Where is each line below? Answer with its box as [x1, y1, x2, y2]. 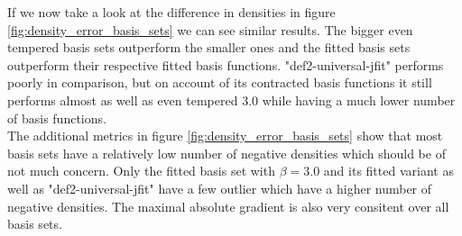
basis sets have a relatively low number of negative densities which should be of [7, 143, 446, 162]
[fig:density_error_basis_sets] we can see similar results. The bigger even [7, 20, 413, 39]
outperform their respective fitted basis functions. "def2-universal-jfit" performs [7, 55, 444, 74]
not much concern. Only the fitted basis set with [7, 161, 275, 180]
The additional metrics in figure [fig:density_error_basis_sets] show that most [7, 126, 443, 145]
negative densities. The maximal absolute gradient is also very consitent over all [7, 196, 449, 215]
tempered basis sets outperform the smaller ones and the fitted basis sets [7, 38, 411, 57]
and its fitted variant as [323, 161, 454, 180]
